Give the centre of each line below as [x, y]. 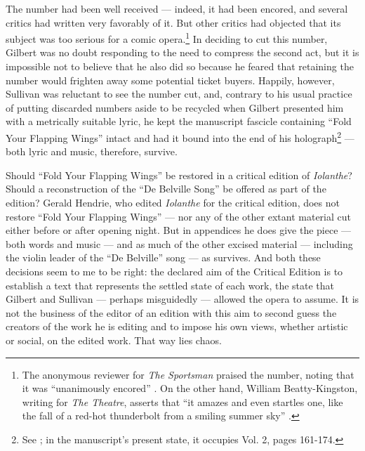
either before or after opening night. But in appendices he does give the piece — [179, 230]
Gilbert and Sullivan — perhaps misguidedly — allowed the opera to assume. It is [182, 299]
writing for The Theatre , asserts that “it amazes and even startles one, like [182, 401]
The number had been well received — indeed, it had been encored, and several [177, 8]
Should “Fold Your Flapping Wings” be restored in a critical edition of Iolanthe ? [179, 175]
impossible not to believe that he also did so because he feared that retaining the [180, 66]
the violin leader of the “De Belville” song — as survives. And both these [163, 257]
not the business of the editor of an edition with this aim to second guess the [171, 312]
